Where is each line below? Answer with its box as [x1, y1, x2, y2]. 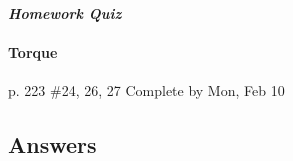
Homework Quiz [8, 3, 122, 23]
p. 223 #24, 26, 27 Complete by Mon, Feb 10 [8, 80, 285, 101]
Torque [8, 42, 58, 63]
